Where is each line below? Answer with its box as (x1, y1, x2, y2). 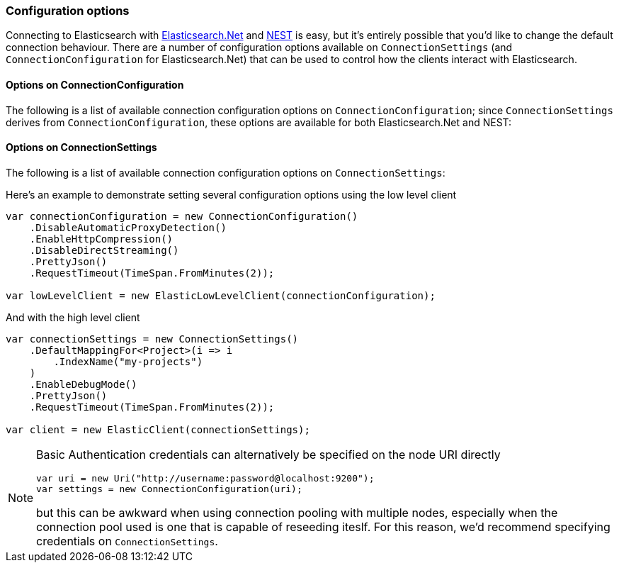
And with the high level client (6, 311, 140, 323)
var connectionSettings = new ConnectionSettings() (6, 333, 299, 345)
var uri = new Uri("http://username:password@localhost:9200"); (36, 472, 375, 484)
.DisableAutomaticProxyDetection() (29, 221, 227, 233)
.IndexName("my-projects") (53, 355, 203, 367)
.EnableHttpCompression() (29, 233, 174, 245)
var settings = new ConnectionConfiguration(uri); (36, 483, 302, 494)
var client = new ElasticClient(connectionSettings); (6, 423, 310, 435)
